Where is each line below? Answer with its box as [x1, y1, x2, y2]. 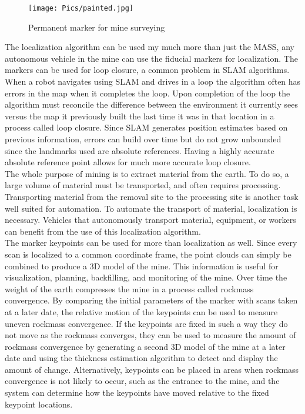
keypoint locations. [5, 398, 73, 410]
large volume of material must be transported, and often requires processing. [5, 179, 281, 191]
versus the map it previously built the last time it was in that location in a [5, 109, 274, 122]
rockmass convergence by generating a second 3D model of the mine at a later [5, 340, 286, 352]
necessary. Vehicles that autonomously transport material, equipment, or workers [5, 213, 296, 226]
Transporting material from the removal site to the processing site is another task [5, 190, 299, 202]
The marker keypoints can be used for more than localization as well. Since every [5, 236, 297, 249]
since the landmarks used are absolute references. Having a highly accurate [5, 144, 274, 156]
